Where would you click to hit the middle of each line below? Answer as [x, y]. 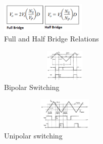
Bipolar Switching [32, 87]
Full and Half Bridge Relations [51, 39]
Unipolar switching [33, 135]
